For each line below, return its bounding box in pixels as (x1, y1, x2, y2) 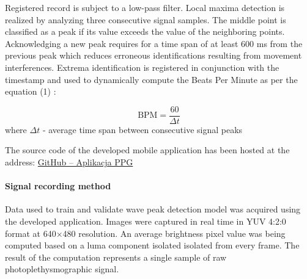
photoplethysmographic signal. (5, 263, 119, 275)
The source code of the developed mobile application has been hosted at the (5, 143, 290, 156)
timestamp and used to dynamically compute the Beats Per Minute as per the (5, 73, 298, 85)
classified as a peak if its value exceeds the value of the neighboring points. (5, 25, 285, 38)
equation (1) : (5, 85, 56, 98)
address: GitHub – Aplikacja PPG (5, 156, 133, 168)
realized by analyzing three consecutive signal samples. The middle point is (5, 13, 286, 26)
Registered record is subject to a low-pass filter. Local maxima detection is (5, 1, 285, 13)
